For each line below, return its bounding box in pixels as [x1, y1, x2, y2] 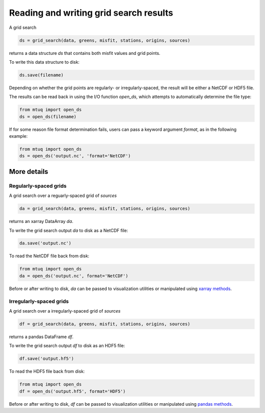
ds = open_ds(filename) [19, 114, 77, 120]
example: [9, 133, 28, 139]
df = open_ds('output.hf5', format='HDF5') [19, 389, 126, 394]
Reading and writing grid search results [9, 7, 174, 18]
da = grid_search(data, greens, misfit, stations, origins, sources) [19, 206, 190, 212]
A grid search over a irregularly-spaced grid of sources [9, 308, 121, 314]
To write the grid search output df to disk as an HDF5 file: [9, 343, 125, 349]
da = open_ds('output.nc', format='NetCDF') [19, 273, 129, 279]
